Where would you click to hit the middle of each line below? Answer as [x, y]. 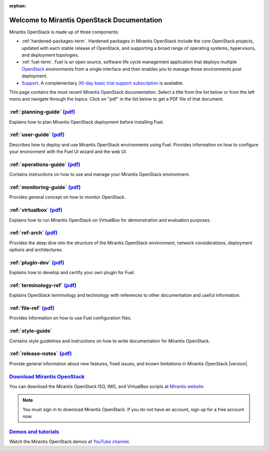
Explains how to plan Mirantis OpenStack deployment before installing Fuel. [87, 122]
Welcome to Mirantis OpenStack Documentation [86, 20]
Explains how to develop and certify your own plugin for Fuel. [72, 273]
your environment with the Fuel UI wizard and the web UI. [68, 151]
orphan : [18, 6]
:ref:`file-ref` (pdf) [32, 308]
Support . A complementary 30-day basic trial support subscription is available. [103, 83]
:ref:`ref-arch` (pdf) [33, 233]
